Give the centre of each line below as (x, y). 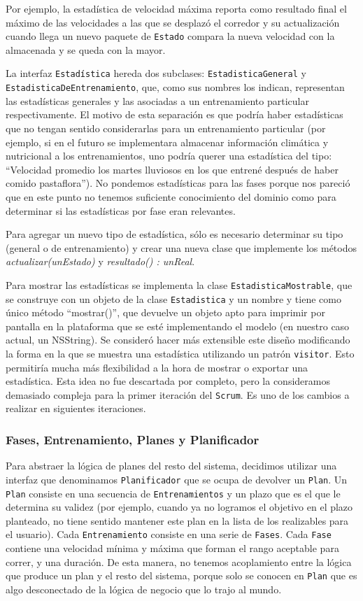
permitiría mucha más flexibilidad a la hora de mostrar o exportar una (157, 367)
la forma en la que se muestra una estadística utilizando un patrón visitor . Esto (180, 353)
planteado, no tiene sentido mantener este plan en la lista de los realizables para (177, 520)
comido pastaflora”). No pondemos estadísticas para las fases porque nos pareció (178, 183)
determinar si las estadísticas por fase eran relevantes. (121, 210)
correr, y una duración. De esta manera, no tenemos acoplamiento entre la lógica (179, 561)
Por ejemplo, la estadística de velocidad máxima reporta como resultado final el (176, 8)
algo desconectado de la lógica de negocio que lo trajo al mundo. (144, 589)
